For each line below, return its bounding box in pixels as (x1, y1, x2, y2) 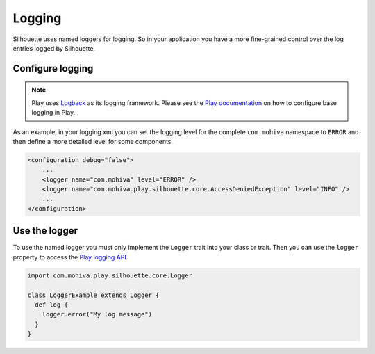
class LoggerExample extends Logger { (27, 291, 160, 299)
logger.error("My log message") (42, 310, 153, 319)
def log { (35, 300, 69, 309)
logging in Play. (31, 108, 76, 117)
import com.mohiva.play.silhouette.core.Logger (27, 271, 192, 280)
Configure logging (12, 63, 94, 74)
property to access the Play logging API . (12, 252, 128, 261)
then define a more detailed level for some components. (12, 137, 174, 145)
